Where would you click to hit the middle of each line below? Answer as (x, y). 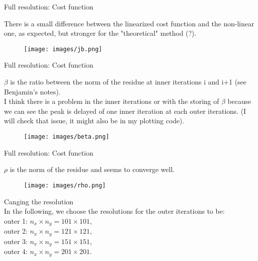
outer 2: (16, 231)
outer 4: (16, 251)
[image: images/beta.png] (67, 137)
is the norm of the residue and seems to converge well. (92, 169)
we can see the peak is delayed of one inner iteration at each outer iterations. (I (125, 111)
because (239, 101)
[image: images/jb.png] (63, 49)
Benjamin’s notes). (32, 91)
